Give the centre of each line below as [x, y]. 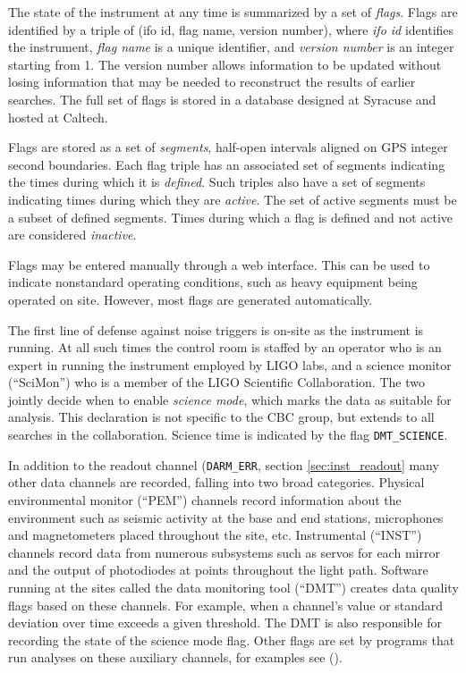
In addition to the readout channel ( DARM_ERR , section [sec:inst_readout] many [224, 464]
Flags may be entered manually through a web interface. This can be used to [219, 264]
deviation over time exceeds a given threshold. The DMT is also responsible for [225, 623]
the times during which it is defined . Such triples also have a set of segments [217, 182]
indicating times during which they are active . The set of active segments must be [233, 199]
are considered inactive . [72, 235]
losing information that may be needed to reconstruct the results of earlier [212, 82]
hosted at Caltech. [58, 117]
